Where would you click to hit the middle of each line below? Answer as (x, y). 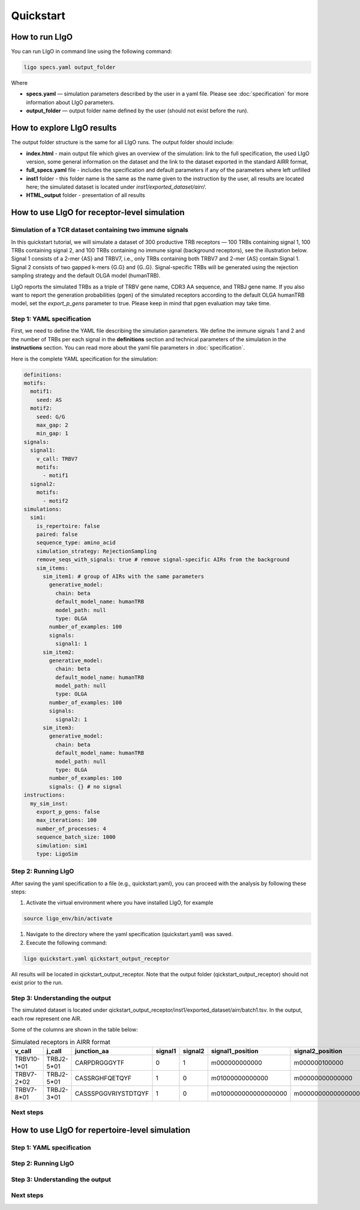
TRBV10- (27, 1059)
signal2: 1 (71, 719)
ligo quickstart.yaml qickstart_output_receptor (97, 959)
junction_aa (92, 1051)
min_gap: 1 (52, 433)
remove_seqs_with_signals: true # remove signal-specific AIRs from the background (163, 560)
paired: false (57, 534)
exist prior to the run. (37, 983)
